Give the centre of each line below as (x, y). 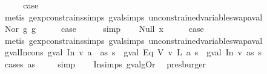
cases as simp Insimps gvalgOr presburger (105, 63)
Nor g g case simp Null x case (104, 29)
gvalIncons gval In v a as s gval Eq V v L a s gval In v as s (133, 52)
